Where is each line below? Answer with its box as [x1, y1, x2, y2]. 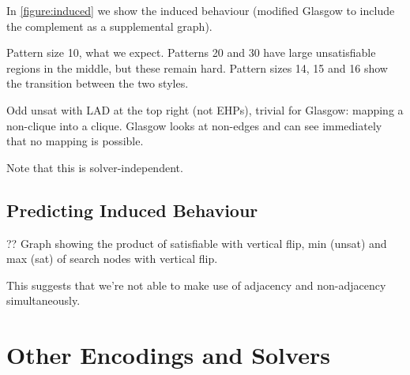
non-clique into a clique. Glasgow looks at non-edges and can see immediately [6, 117, 382, 133]
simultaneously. [6, 292, 81, 309]
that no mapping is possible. [6, 133, 144, 149]
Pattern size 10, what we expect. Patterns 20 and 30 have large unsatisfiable [6, 44, 376, 61]
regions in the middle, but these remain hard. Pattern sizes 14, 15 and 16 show [6, 59, 388, 76]
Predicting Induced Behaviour [6, 197, 258, 222]
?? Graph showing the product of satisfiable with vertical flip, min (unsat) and [6, 234, 387, 251]
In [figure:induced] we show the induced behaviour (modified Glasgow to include [6, 2, 395, 18]
